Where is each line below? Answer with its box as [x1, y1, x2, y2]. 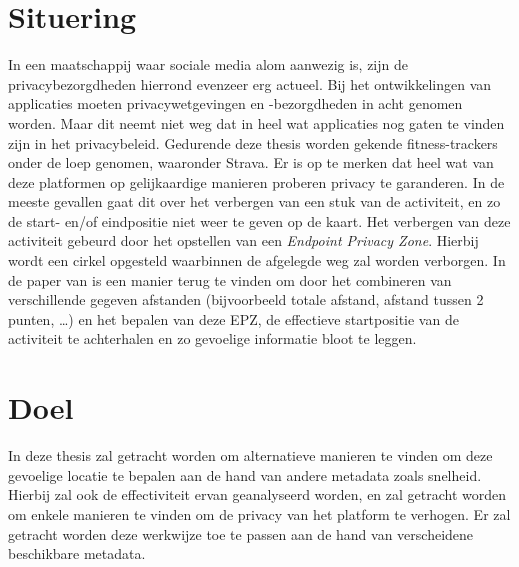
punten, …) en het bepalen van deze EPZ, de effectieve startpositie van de [8, 308, 459, 329]
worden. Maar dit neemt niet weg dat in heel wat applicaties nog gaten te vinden [8, 112, 505, 133]
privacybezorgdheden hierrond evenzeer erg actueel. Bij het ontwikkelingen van [8, 73, 492, 94]
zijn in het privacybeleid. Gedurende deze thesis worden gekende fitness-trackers [8, 132, 498, 153]
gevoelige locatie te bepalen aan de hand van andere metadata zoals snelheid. [8, 464, 482, 485]
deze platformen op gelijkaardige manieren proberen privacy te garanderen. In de [8, 171, 505, 192]
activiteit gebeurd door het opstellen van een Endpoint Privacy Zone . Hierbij [8, 230, 479, 251]
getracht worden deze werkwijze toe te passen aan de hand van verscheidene [8, 523, 474, 544]
